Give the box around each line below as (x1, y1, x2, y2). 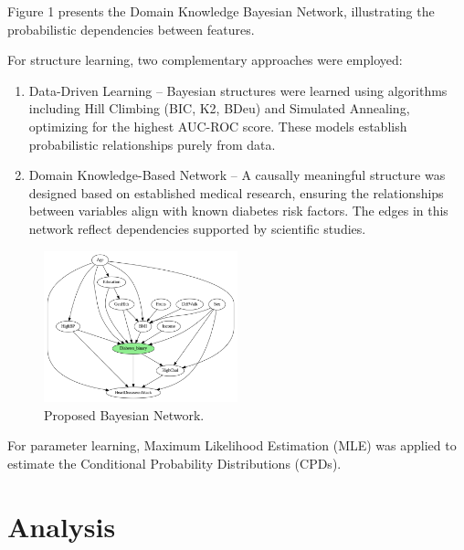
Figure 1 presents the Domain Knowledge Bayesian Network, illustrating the (7, 2, 435, 20)
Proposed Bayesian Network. (44, 405, 205, 424)
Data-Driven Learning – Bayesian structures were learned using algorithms (28, 80, 448, 100)
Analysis (7, 507, 116, 545)
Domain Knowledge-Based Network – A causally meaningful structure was (28, 165, 446, 185)
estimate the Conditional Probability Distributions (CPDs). (7, 453, 342, 472)
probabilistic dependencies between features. (7, 19, 255, 38)
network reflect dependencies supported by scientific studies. (28, 218, 366, 238)
